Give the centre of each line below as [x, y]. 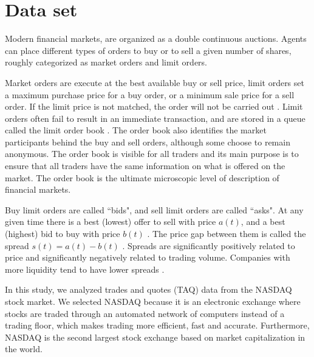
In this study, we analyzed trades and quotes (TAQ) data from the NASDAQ [148, 289]
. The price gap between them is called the [227, 234]
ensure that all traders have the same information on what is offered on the [145, 166]
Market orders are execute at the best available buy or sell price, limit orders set [155, 82]
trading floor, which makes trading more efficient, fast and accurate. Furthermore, [157, 325]
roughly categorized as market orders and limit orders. [106, 62]
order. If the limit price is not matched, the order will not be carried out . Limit [154, 106]
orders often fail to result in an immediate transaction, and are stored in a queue [155, 118]
